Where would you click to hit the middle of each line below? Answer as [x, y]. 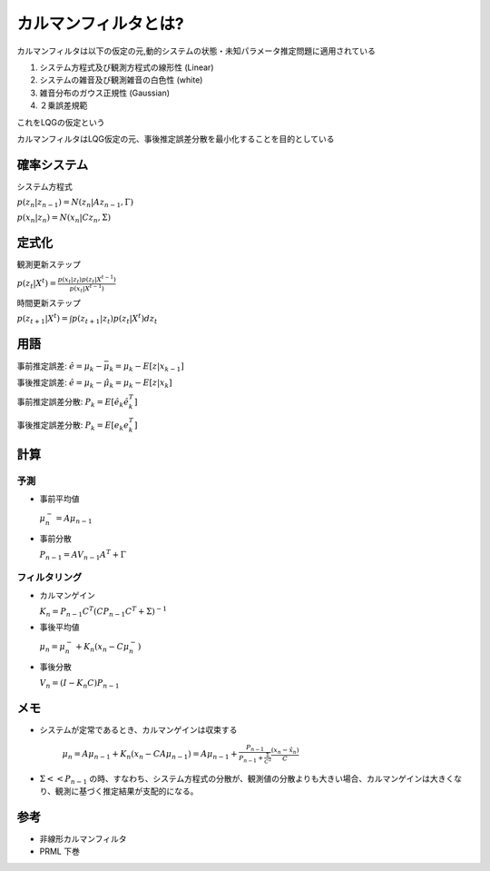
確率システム [53, 165]
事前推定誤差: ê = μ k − [60, 366]
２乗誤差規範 [64, 105]
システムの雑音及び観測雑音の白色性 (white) [121, 80]
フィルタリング [49, 577]
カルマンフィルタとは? [101, 24]
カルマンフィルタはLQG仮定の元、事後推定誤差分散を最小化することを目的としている [176, 139]
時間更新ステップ [49, 302]
